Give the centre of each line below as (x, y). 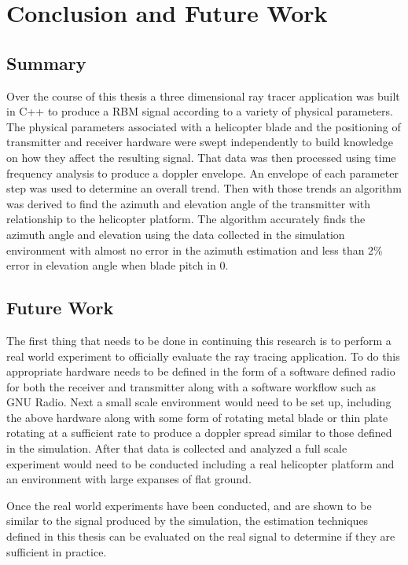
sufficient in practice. (57, 551)
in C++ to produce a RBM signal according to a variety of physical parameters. (200, 111)
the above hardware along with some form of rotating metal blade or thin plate (197, 417)
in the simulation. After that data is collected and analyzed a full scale (177, 448)
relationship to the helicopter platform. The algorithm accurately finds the (186, 219)
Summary (46, 62)
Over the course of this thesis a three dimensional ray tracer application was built (203, 95)
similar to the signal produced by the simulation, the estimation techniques (187, 521)
